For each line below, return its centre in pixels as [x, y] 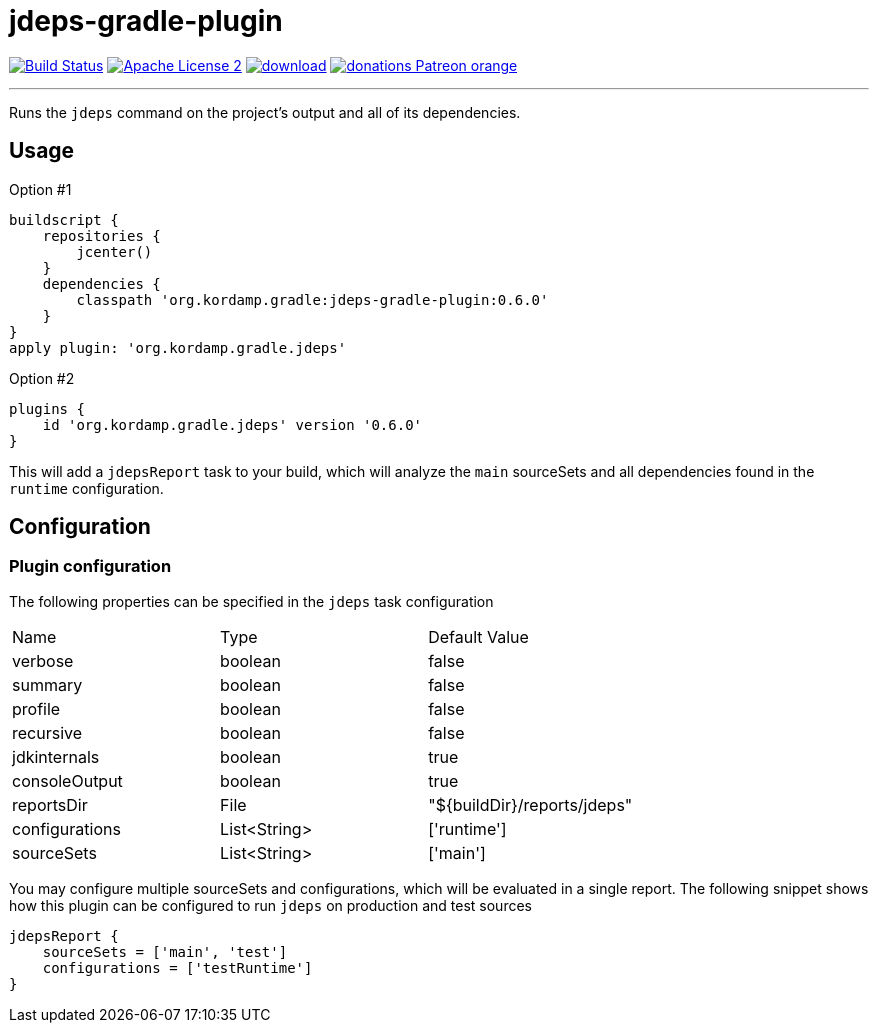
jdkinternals [56, 756]
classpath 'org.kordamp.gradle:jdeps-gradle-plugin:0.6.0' [312, 299]
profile [36, 708]
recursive [47, 732]
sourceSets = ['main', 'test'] [165, 951]
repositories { [101, 235]
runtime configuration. [86, 488]
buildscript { [64, 219]
